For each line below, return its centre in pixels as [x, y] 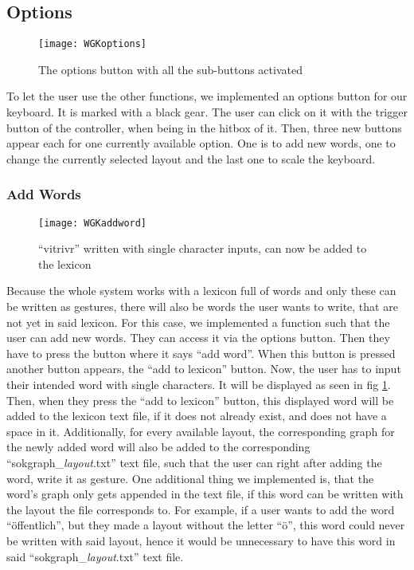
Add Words [44, 194]
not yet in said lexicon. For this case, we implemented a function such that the [198, 322]
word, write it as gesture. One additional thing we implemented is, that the [190, 478]
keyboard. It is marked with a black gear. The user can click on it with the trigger [207, 112]
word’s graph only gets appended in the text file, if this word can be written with [205, 494]
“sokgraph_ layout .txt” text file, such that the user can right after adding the [194, 463]
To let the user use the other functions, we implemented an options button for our [207, 96]
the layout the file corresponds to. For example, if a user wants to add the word [201, 509]
